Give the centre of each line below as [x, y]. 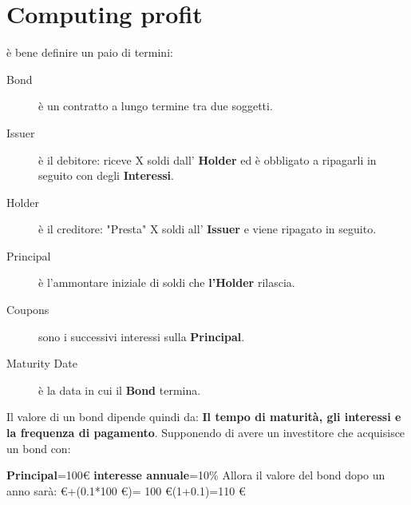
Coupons [28, 310]
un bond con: [39, 448]
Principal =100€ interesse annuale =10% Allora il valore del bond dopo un [196, 475]
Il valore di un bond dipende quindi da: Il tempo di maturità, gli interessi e [204, 417]
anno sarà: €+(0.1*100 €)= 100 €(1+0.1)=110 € [126, 490]
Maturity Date [42, 363]
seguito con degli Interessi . [106, 175]
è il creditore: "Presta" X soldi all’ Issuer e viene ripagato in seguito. [207, 229]
